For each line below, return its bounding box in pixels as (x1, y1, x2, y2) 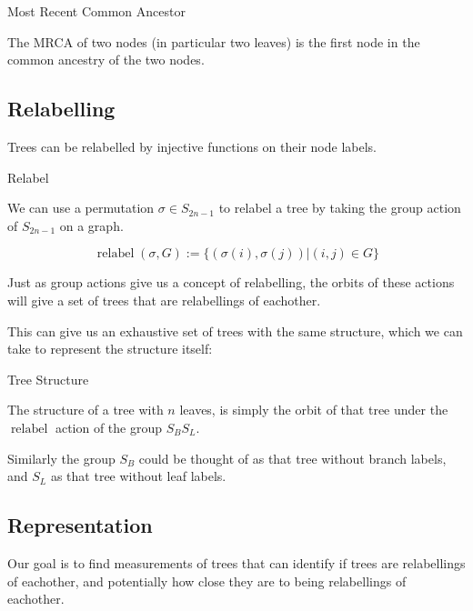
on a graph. (59, 215, 124, 235)
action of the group (55, 417, 163, 436)
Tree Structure (7, 369, 89, 388)
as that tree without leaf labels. (50, 466, 226, 486)
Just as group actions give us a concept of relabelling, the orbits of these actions (7, 273, 455, 292)
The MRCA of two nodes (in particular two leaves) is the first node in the (7, 32, 420, 51)
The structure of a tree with (7, 400, 164, 419)
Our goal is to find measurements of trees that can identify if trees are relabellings (7, 553, 466, 572)
